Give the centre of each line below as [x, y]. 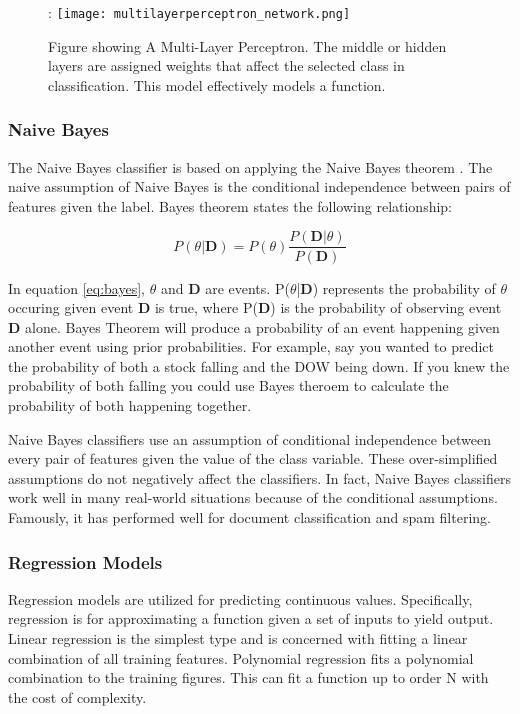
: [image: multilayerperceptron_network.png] [199, 12]
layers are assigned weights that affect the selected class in [226, 65]
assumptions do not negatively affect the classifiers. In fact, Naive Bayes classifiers [260, 477]
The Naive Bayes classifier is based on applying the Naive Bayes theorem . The [250, 166]
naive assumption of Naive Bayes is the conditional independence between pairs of [259, 186]
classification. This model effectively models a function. [217, 84]
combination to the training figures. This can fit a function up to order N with [248, 677]
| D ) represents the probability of [396, 287]
